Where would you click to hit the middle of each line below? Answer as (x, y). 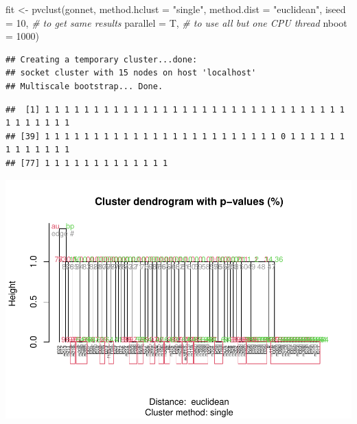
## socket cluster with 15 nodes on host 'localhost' (131, 73)
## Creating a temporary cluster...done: (102, 59)
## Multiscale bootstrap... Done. (84, 86)
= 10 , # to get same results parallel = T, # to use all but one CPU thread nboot (176, 22)
